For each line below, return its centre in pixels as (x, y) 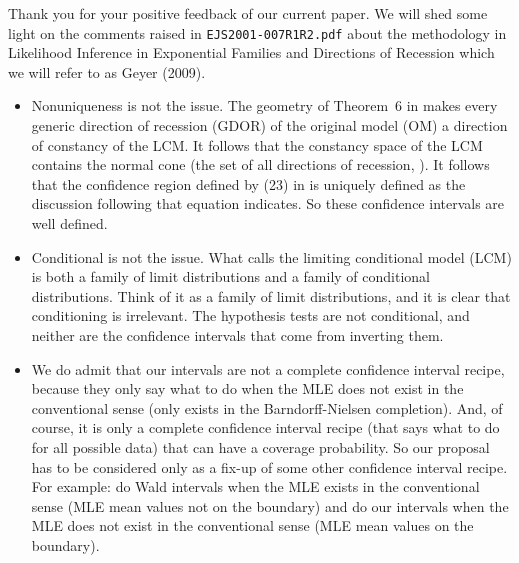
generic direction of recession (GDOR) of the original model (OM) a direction (269, 125)
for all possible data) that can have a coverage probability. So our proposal (260, 446)
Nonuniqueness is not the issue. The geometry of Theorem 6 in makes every (264, 105)
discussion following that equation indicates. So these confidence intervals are (268, 203)
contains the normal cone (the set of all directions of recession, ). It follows (260, 164)
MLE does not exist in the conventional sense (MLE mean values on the (252, 525)
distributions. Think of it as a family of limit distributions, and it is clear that (271, 295)
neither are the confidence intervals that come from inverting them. (237, 334)
